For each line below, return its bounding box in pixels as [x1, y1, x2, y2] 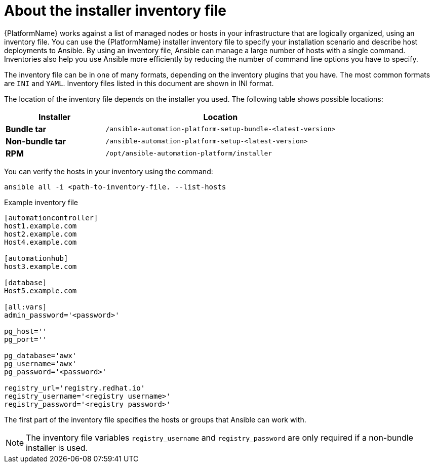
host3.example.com [4, 262, 77, 270]
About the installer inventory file [4, 2, 226, 19]
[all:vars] [4, 302, 47, 311]
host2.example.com [4, 229, 77, 238]
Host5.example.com [4, 286, 77, 295]
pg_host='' [4, 327, 47, 335]
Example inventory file [4, 198, 78, 207]
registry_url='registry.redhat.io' [4, 383, 145, 392]
